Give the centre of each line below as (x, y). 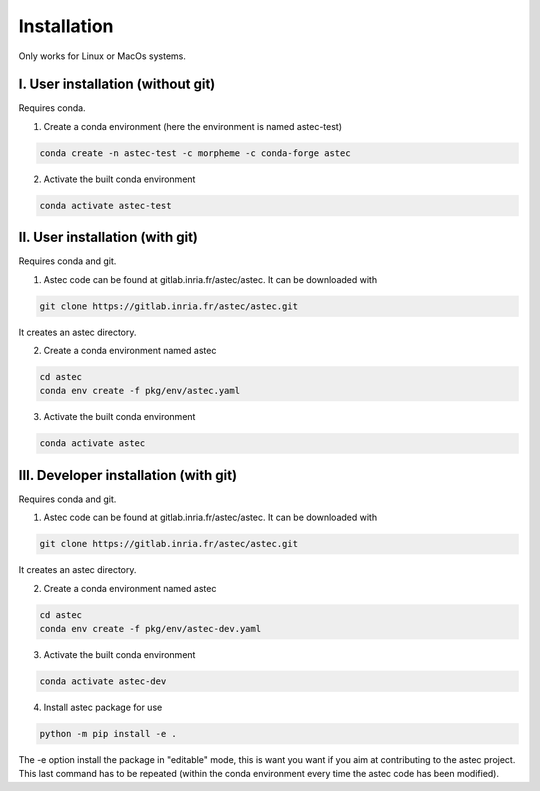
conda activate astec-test (105, 205)
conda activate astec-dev (103, 681)
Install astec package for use (103, 707)
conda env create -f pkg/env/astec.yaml (139, 391)
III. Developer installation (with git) (128, 475)
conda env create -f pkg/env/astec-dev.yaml (150, 629)
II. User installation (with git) (108, 237)
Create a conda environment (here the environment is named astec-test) (193, 126)
